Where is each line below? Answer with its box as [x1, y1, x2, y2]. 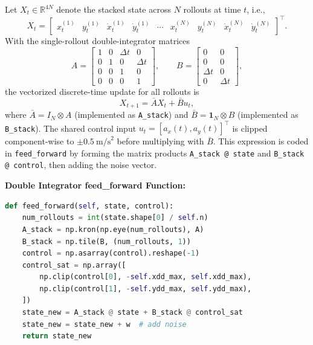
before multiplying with [117, 135, 204, 147]
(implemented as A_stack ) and [74, 108, 189, 121]
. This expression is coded [213, 135, 309, 147]
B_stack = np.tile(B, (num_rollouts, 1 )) [22, 237, 191, 246]
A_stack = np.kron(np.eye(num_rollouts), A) [22, 225, 204, 234]
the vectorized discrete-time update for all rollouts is [5, 85, 199, 97]
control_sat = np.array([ [22, 260, 126, 269]
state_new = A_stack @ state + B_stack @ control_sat [22, 308, 243, 317]
